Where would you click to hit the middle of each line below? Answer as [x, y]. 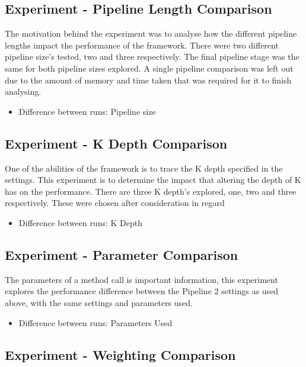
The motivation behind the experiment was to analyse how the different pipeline [151, 33]
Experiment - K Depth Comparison [116, 143]
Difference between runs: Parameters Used [95, 322]
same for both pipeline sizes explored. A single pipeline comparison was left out [149, 68]
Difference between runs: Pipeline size [87, 111]
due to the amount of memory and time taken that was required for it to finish [148, 80]
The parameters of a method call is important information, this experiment [141, 279]
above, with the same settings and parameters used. [99, 302]
